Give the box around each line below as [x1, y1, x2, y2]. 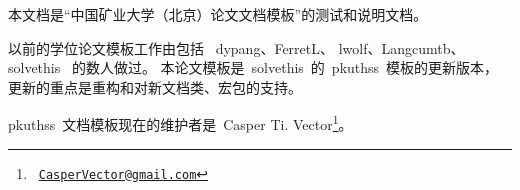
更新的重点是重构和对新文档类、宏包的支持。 [8, 76, 302, 97]
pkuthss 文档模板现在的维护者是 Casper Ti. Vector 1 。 [8, 111, 353, 135]
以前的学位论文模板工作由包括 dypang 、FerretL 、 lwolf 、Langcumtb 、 [8, 37, 465, 58]
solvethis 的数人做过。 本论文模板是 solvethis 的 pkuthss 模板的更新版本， [8, 57, 499, 78]
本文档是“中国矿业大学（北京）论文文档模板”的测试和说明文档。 [8, 4, 428, 24]
